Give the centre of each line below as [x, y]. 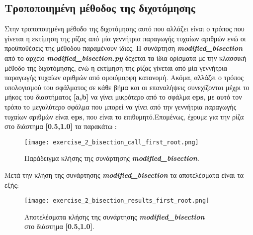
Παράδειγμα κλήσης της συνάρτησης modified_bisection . [112, 158]
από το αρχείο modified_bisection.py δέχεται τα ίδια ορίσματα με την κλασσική [126, 58]
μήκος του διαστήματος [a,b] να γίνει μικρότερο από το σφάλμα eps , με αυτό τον [123, 97]
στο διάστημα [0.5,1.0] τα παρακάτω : [61, 126]
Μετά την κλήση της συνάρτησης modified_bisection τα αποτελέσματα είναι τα [124, 175]
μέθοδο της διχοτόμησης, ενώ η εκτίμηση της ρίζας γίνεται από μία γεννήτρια [116, 67]
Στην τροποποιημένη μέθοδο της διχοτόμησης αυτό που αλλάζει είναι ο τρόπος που [125, 29]
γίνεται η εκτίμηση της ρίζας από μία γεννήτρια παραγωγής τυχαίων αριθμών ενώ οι [125, 38]
